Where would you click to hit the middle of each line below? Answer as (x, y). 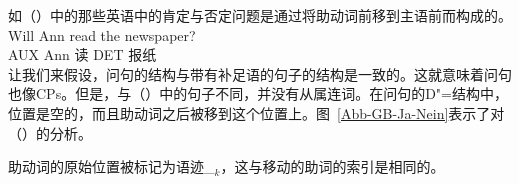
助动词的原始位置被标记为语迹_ (111, 166)
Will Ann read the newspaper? (102, 34)
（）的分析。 (50, 132)
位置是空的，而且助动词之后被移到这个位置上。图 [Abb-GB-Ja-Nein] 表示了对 (256, 112)
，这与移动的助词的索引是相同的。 (332, 166)
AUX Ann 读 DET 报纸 (82, 54)
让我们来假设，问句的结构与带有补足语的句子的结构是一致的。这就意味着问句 (260, 73)
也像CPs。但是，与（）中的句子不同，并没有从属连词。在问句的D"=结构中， (258, 93)
